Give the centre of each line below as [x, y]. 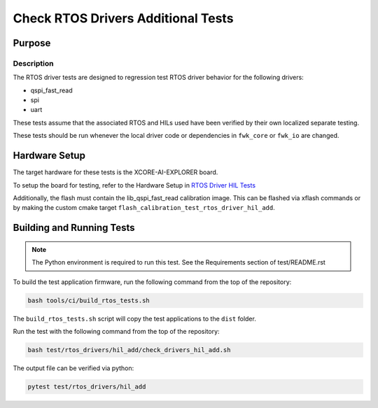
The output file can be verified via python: [73, 368]
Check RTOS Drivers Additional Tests [123, 18]
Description [33, 63]
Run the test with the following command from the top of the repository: [116, 331]
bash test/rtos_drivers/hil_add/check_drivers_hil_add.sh [129, 350]
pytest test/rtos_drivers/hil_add [87, 386]
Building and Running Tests [74, 228]
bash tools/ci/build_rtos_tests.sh [89, 300]
